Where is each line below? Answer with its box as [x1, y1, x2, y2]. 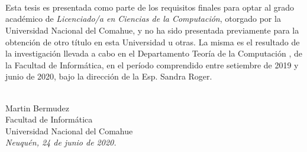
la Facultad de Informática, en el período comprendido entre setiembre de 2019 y [5, 58, 299, 71]
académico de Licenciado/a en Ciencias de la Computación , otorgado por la [5, 12, 281, 25]
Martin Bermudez [5, 101, 69, 114]
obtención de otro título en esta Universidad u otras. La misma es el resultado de [5, 35, 300, 48]
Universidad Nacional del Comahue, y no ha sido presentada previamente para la [5, 24, 299, 36]
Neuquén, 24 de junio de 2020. [5, 136, 117, 148]
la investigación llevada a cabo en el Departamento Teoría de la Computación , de [5, 47, 302, 60]
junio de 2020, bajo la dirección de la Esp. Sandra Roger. [5, 70, 212, 82]
